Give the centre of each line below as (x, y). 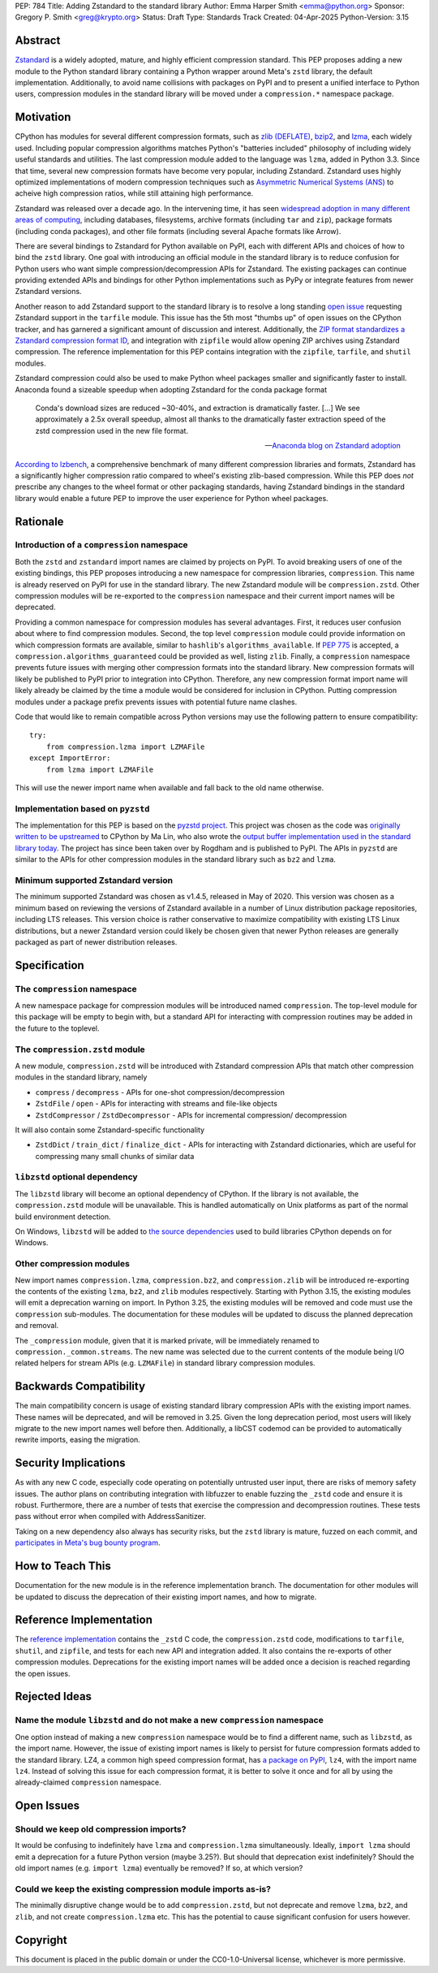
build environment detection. (63, 1216)
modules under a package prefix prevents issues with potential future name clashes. (156, 702)
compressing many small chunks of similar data (115, 1156)
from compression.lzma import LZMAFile (125, 746)
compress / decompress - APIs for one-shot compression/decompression (160, 1092)
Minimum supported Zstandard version (94, 880)
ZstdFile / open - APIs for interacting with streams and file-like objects (156, 1104)
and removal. (37, 1326)
